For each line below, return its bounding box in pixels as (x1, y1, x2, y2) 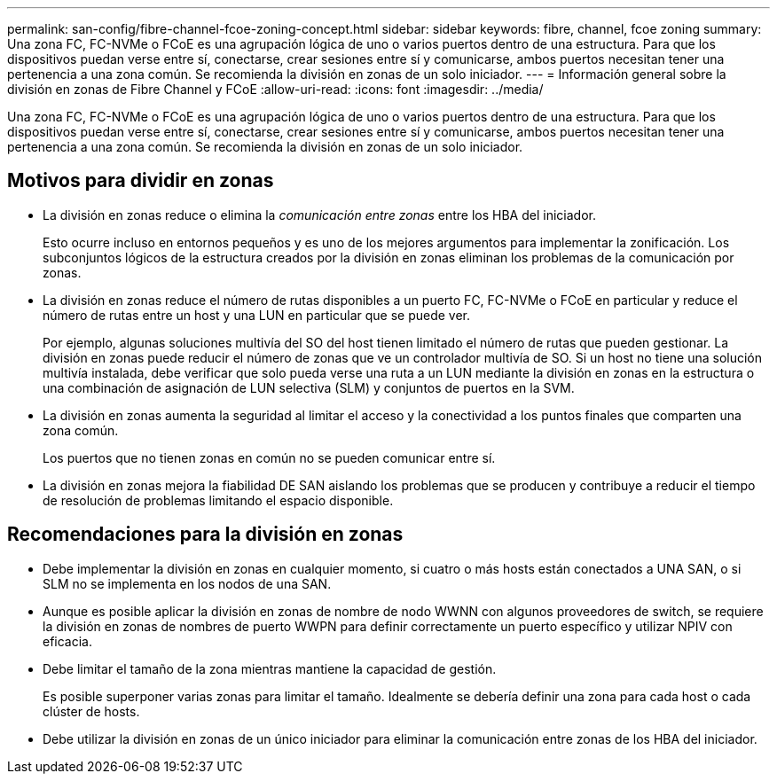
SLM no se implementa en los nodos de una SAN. (43, 575, 332, 591)
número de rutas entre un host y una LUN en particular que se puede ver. (43, 307, 471, 323)
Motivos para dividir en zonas (7, 169, 274, 192)
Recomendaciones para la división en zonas (7, 523, 404, 546)
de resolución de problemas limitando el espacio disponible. (43, 492, 394, 508)
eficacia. (43, 633, 93, 649)
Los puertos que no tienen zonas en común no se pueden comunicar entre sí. (43, 449, 496, 465)
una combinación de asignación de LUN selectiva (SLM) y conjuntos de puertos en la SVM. (43, 379, 575, 395)
